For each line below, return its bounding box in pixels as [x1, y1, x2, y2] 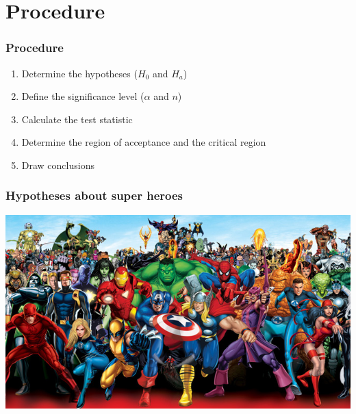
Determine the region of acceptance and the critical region [21, 135, 266, 149]
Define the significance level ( [21, 89, 144, 103]
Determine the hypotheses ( [21, 66, 138, 80]
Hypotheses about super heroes [5, 187, 183, 204]
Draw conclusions [21, 157, 94, 172]
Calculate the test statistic [21, 112, 133, 126]
